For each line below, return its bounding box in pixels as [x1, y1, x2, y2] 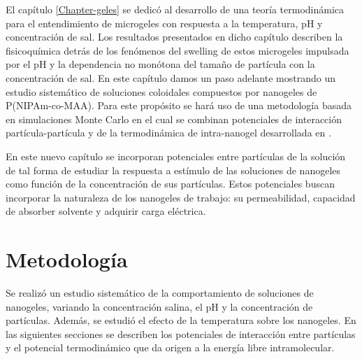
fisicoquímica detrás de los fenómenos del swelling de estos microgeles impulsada [6, 43, 349, 57]
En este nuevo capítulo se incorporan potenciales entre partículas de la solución [6, 148, 346, 163]
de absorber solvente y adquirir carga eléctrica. [6, 204, 206, 218]
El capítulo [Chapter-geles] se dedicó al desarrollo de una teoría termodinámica [6, 2, 345, 16]
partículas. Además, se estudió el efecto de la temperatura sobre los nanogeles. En [6, 313, 356, 328]
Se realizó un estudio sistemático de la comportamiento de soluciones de [6, 286, 314, 300]
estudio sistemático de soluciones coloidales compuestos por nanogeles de [6, 84, 317, 99]
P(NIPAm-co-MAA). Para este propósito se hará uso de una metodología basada [6, 98, 352, 113]
